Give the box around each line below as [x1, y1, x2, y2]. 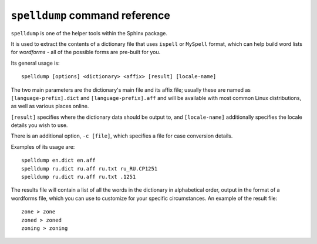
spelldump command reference [11, 9, 170, 22]
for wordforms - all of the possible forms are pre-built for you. [11, 49, 161, 56]
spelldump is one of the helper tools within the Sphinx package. [11, 29, 167, 36]
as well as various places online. [11, 103, 89, 110]
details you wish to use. [11, 122, 68, 129]
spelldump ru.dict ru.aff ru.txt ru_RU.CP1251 [21, 165, 158, 172]
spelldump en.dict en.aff [21, 157, 96, 164]
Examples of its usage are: [11, 143, 75, 150]
